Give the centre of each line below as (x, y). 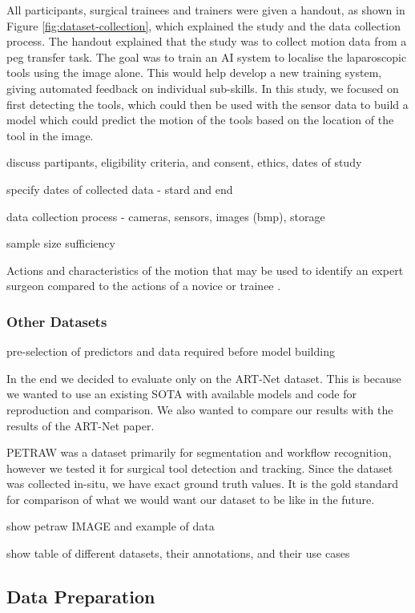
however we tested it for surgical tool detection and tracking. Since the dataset (200, 468)
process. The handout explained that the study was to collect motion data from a (207, 41)
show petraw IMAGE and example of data (111, 526)
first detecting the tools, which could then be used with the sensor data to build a (207, 104)
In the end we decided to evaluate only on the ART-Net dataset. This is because (204, 378)
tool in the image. (50, 135)
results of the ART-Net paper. (81, 425)
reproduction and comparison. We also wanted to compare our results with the (200, 409)
